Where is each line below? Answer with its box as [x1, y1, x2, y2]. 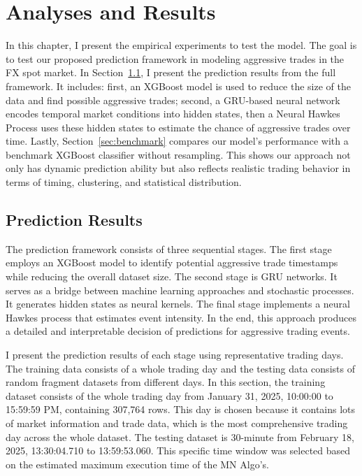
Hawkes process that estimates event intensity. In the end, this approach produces [6, 310, 356, 324]
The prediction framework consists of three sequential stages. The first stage [6, 241, 332, 256]
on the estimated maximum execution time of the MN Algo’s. [6, 456, 269, 471]
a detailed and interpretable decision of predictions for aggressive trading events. [6, 324, 350, 338]
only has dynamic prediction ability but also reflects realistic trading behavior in [6, 161, 351, 175]
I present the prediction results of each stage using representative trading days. [6, 347, 344, 362]
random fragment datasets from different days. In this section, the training [6, 375, 326, 389]
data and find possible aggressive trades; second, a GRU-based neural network [6, 92, 340, 107]
